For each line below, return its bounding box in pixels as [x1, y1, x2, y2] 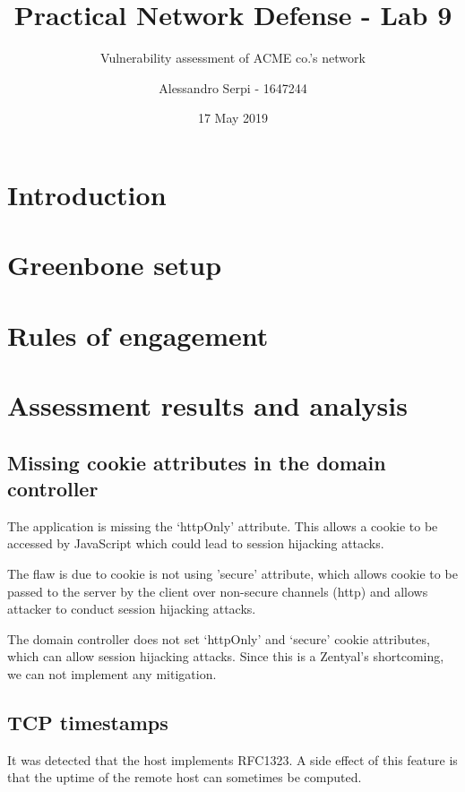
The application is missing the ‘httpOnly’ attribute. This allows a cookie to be [7, 516, 438, 535]
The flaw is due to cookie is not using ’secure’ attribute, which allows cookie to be [7, 564, 458, 582]
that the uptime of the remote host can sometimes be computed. [7, 768, 362, 787]
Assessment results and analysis [7, 387, 408, 424]
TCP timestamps [7, 708, 168, 736]
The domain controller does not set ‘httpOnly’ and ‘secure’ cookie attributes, [7, 629, 430, 648]
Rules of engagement [7, 316, 269, 353]
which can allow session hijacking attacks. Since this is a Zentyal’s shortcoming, [7, 647, 444, 666]
